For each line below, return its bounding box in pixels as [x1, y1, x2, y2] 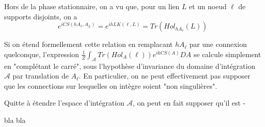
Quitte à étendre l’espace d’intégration [4, 97, 125, 108]
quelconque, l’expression [4, 48, 79, 59]
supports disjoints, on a [4, 11, 78, 21]
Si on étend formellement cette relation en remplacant [4, 39, 173, 49]
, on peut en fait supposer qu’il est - [133, 97, 246, 108]
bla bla [4, 114, 26, 125]
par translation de [12, 70, 69, 81]
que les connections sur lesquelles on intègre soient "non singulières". [4, 80, 218, 91]
